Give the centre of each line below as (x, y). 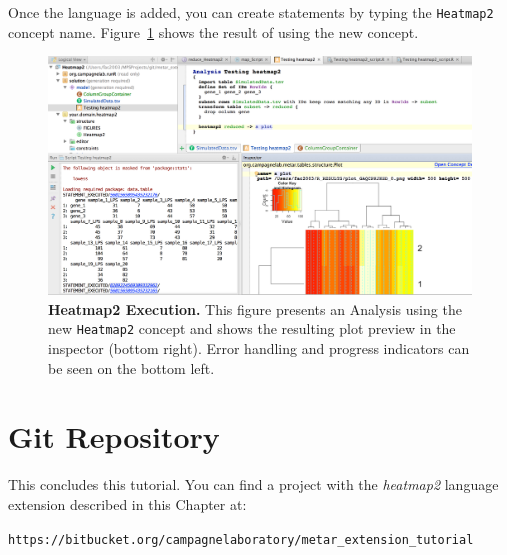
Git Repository (114, 436)
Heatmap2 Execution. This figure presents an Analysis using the (255, 308)
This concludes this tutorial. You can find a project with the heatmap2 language (253, 484)
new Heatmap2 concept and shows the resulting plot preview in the (252, 328)
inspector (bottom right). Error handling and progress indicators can (259, 348)
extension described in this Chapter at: (127, 503)
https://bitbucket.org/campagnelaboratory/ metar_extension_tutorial (241, 539)
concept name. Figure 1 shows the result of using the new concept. (213, 31)
